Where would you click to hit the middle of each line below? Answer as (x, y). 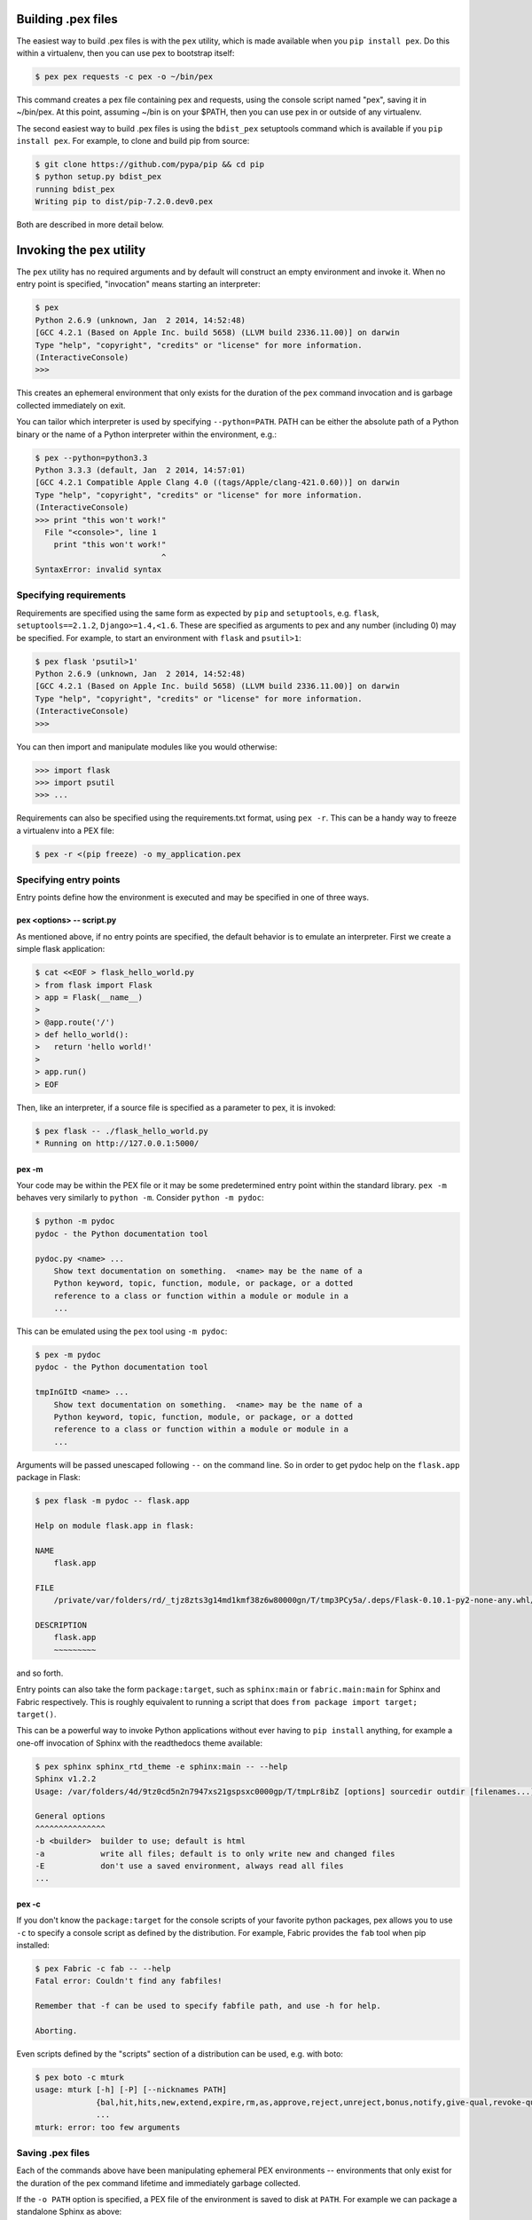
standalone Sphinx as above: (69, 2212)
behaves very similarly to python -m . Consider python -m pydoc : (140, 1198)
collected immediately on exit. (71, 405)
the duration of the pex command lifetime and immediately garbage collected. (158, 2183)
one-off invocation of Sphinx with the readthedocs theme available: (140, 1743)
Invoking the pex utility (81, 250)
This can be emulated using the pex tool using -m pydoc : (122, 1331)
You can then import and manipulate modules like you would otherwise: (147, 747)
